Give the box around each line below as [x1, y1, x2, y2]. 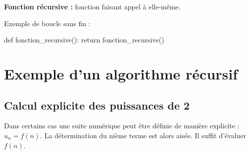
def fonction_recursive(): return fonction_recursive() [4, 35, 164, 45]
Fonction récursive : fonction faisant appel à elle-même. [4, 1, 181, 11]
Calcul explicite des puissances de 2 [4, 97, 190, 113]
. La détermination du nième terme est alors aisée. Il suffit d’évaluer [40, 130, 247, 140]
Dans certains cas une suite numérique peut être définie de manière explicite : [4, 120, 240, 131]
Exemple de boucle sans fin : [4, 18, 91, 28]
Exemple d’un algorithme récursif [4, 63, 238, 83]
